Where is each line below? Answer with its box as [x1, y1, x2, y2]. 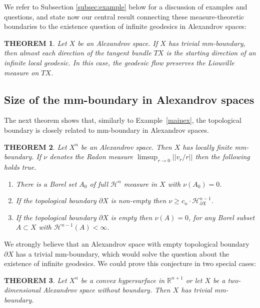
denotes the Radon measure [49, 151, 133, 162]
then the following [195, 151, 250, 162]
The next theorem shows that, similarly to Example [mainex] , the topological [4, 115, 241, 125]
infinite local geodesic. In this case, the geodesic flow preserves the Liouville [4, 57, 234, 67]
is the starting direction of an [166, 47, 256, 58]
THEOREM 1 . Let [4, 37, 67, 48]
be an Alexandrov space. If [77, 37, 158, 48]
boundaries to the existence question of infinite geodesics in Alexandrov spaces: [4, 21, 246, 31]
